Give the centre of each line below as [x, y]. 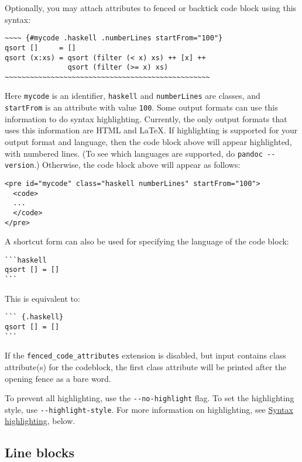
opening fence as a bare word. [58, 378]
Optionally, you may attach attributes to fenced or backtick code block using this [151, 8]
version [20, 166]
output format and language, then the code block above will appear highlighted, [148, 141]
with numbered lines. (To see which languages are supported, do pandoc [134, 153]
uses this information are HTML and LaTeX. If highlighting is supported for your [151, 130]
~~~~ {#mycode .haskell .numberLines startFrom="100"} [114, 38]
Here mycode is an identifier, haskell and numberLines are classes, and [133, 96]
